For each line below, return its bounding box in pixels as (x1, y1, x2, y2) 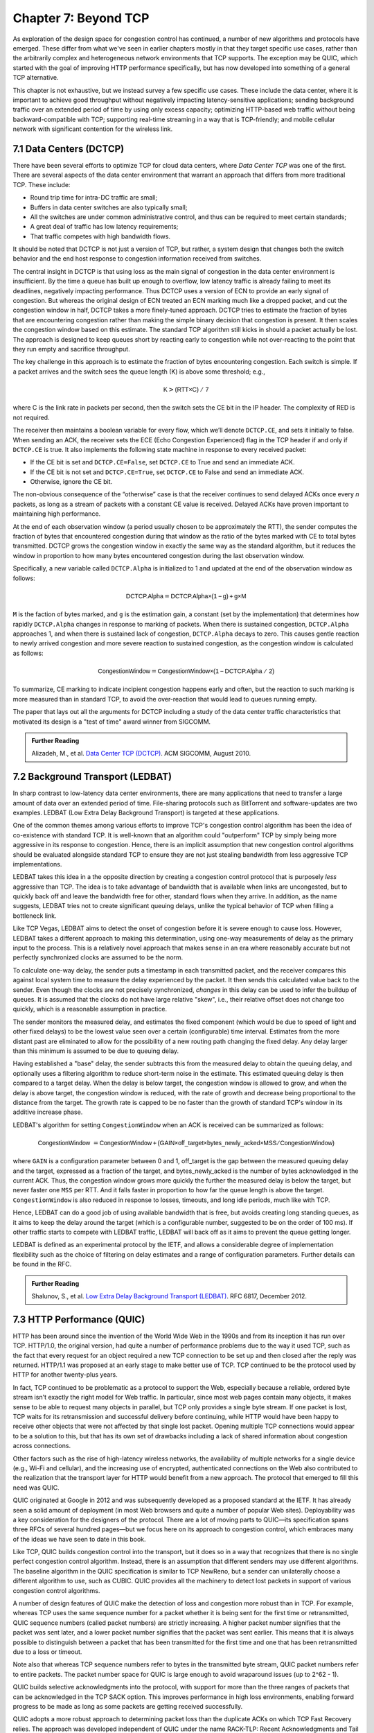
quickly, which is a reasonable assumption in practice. (12, 1005, 168, 1013)
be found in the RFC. (12, 1260, 72, 1269)
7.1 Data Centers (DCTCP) (12, 143, 125, 155)
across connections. (12, 1442, 71, 1450)
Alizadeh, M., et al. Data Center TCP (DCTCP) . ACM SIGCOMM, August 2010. (31, 749, 251, 758)
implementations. (12, 860, 62, 868)
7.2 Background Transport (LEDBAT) (12, 771, 172, 783)
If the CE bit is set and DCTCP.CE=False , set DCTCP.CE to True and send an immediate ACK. (30, 458, 295, 467)
